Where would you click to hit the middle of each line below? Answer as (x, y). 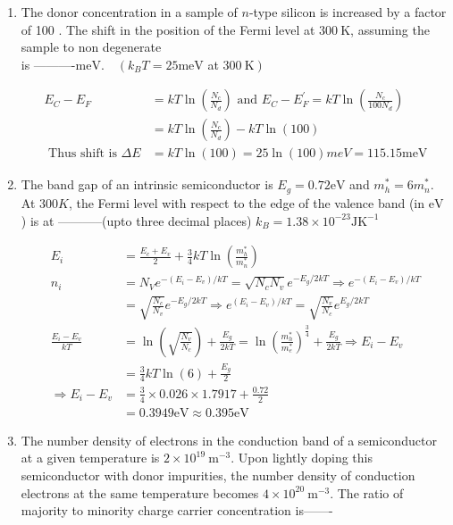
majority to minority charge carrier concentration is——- (177, 510)
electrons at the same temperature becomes (140, 492)
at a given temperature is (90, 458)
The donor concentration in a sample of (129, 12)
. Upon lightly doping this (302, 458)
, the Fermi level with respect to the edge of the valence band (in (247, 202)
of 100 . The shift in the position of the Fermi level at (168, 29)
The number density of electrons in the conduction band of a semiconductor (229, 440)
